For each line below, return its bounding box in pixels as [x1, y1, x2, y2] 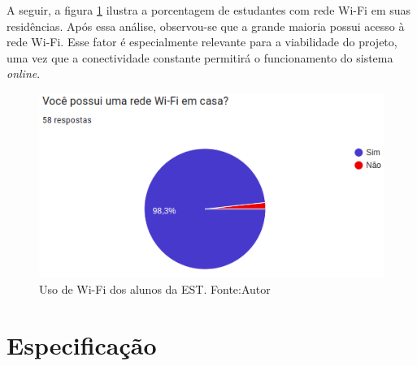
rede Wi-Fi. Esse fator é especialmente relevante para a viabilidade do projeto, [7, 33, 397, 50]
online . [7, 65, 41, 82]
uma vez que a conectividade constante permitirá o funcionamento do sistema [7, 49, 393, 66]
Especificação [7, 328, 157, 361]
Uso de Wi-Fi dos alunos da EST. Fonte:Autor [39, 280, 271, 297]
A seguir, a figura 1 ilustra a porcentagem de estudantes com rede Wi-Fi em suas [7, 2, 411, 18]
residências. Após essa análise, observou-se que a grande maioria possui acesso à [7, 17, 405, 34]
